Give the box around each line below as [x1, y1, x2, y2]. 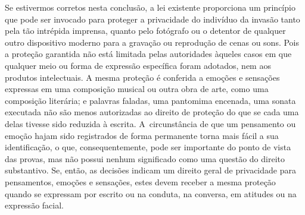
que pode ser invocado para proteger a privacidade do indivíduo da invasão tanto [5, 12, 300, 25]
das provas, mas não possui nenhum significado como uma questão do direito [5, 152, 285, 165]
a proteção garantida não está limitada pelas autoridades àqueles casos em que [5, 48, 292, 60]
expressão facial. [5, 199, 64, 211]
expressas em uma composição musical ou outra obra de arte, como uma [5, 83, 269, 95]
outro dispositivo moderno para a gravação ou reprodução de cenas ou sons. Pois [5, 36, 300, 48]
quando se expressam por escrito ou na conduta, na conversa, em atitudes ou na [5, 187, 297, 200]
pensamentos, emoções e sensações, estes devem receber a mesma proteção [5, 175, 276, 188]
